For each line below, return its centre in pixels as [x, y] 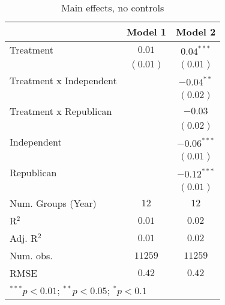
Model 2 [196, 32]
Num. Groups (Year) [53, 203]
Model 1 [146, 32]
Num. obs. [31, 255]
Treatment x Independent [63, 80]
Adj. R [24, 238]
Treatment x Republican [61, 111]
